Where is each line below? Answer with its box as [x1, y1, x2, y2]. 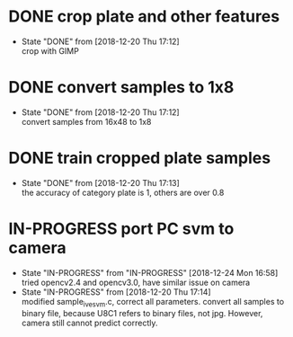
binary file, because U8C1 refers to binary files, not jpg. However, [21, 307, 263, 318]
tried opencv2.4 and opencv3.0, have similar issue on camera [21, 277, 251, 288]
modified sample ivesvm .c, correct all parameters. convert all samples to [21, 296, 285, 309]
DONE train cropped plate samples [8, 148, 271, 168]
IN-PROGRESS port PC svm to [8, 218, 235, 239]
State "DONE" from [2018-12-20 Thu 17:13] [21, 177, 181, 188]
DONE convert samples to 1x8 [8, 77, 235, 98]
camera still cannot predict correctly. [21, 317, 158, 328]
